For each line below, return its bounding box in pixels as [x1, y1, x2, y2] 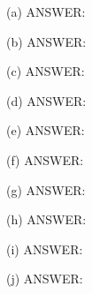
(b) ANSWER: [6, 32, 87, 50]
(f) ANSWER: [6, 150, 84, 169]
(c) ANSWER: [6, 62, 85, 80]
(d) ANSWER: [6, 91, 87, 109]
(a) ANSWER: [6, 3, 86, 20]
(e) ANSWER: [6, 121, 85, 139]
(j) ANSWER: [6, 269, 83, 288]
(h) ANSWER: [6, 210, 87, 229]
